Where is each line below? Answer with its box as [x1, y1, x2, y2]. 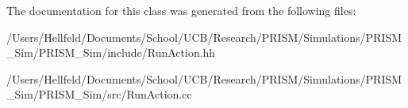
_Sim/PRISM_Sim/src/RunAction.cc [6, 86, 192, 102]
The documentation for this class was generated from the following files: [6, 2, 356, 18]
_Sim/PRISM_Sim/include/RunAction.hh [6, 44, 216, 61]
